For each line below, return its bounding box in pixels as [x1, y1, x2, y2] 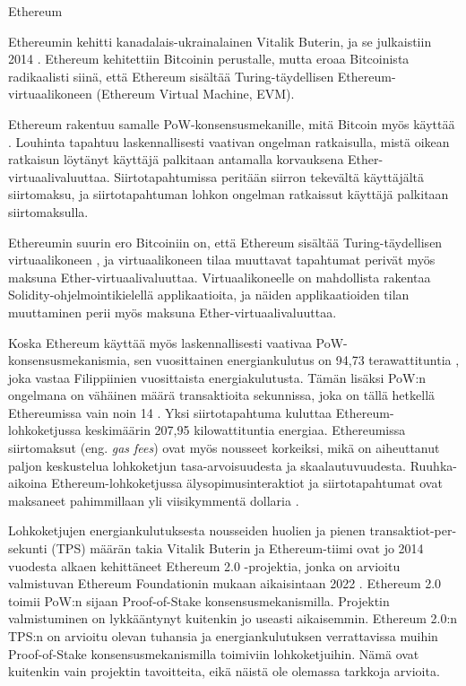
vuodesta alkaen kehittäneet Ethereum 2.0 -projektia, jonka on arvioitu [8, 556, 401, 575]
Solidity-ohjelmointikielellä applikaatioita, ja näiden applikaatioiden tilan [8, 285, 410, 304]
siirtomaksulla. [8, 202, 89, 221]
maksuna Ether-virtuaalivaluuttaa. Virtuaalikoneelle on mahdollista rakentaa [8, 267, 431, 286]
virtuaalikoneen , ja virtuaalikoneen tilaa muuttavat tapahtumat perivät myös [8, 250, 436, 269]
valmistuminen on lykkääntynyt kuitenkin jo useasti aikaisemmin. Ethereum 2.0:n [8, 609, 458, 628]
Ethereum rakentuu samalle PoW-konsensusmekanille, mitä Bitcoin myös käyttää [8, 114, 455, 133]
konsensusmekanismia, [8, 351, 131, 369]
